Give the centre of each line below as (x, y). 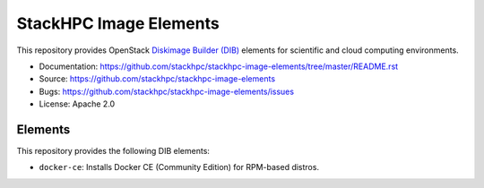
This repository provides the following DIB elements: (113, 151)
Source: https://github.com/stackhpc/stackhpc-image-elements (157, 79)
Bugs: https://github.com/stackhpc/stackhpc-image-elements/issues (167, 91)
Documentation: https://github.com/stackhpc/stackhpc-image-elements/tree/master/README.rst (219, 66)
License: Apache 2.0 (77, 104)
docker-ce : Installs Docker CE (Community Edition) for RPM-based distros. (179, 167)
